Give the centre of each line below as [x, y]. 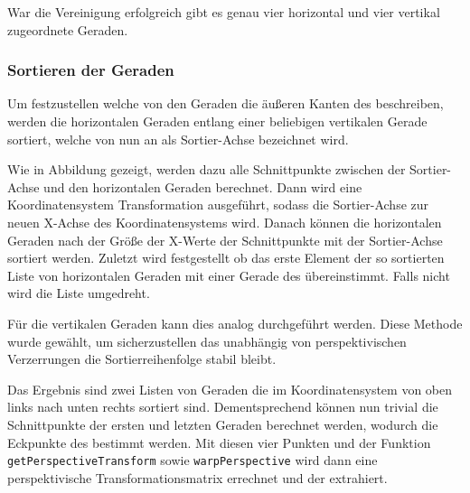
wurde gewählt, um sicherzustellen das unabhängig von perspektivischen [207, 341]
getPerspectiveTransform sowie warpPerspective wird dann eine [193, 460]
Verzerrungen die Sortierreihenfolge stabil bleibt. [142, 359]
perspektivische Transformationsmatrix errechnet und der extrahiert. [197, 477]
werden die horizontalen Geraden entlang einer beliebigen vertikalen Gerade [217, 121]
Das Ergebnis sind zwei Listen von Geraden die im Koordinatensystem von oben [230, 389]
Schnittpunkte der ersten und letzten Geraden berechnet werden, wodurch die [223, 424]
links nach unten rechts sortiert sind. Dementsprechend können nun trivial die [223, 407]
